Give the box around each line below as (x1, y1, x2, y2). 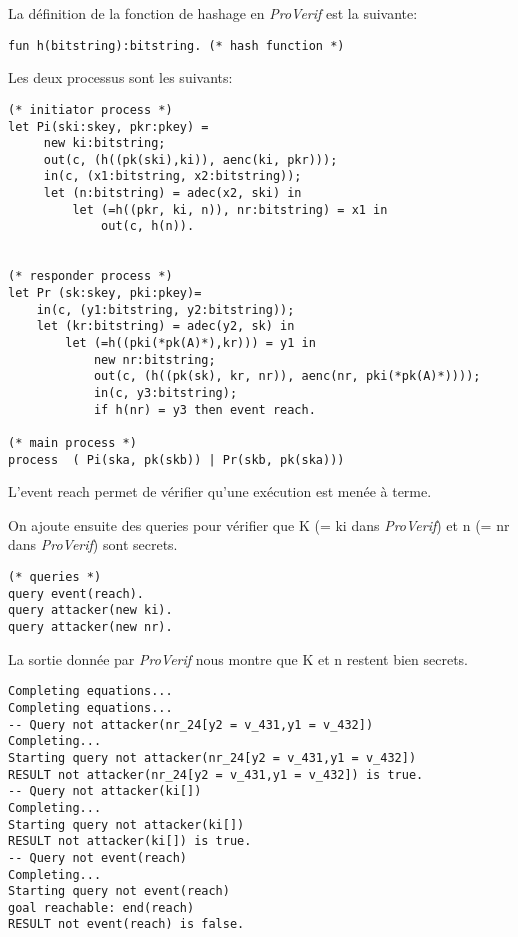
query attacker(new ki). (8, 603, 173, 618)
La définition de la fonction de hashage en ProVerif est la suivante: (8, 3, 418, 23)
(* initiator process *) (8, 102, 173, 117)
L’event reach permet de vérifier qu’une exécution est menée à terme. (8, 481, 432, 502)
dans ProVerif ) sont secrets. (8, 534, 178, 555)
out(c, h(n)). (101, 219, 195, 234)
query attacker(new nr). (8, 620, 173, 635)
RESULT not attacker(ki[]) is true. (8, 834, 252, 849)
